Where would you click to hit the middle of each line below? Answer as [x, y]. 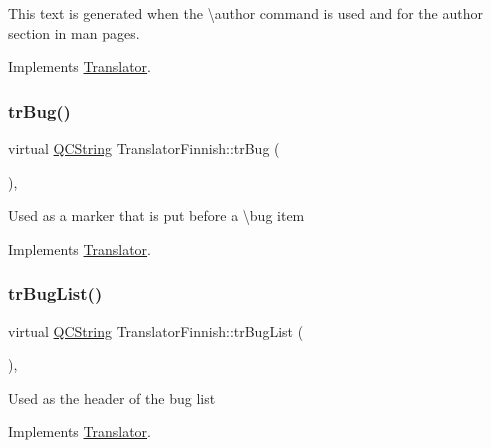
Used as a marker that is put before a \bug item [156, 215]
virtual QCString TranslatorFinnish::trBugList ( [156, 330]
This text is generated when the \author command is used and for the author [245, 13]
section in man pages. [74, 32]
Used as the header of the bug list [112, 397]
